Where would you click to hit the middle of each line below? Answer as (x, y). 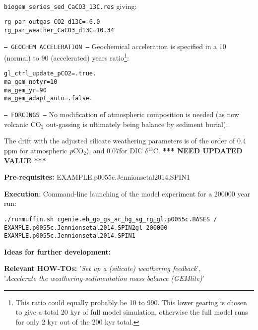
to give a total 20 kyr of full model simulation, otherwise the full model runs (132, 312)
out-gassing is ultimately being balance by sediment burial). (137, 124)
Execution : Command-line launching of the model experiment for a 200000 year (127, 193)
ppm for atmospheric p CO (44, 150)
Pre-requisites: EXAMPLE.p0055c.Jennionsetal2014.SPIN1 (97, 177)
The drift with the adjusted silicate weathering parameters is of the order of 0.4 (125, 141)
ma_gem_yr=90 (25, 90)
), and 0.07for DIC (114, 150)
